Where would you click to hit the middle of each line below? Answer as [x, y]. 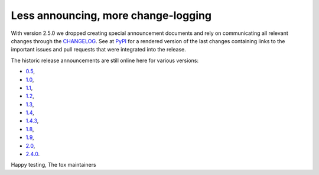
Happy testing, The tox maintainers [54, 165]
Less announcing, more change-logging [111, 15]
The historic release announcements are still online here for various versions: [105, 60]
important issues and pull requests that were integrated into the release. [98, 50]
